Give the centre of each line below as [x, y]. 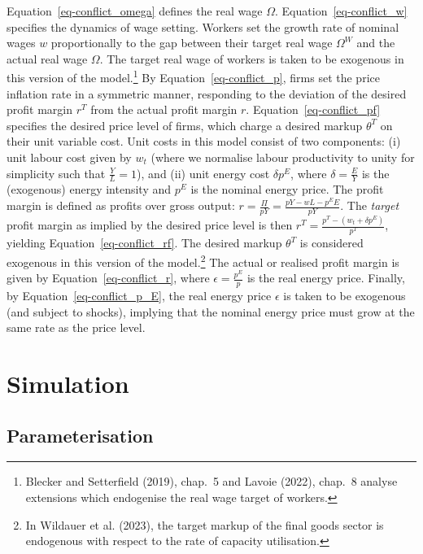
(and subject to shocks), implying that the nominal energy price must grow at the [211, 311]
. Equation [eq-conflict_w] [341, 11]
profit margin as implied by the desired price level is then [150, 225]
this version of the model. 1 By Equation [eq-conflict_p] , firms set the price [193, 76]
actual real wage [47, 58]
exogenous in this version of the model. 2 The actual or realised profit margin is [203, 260]
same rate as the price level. [76, 327]
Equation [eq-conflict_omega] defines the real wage [135, 11]
